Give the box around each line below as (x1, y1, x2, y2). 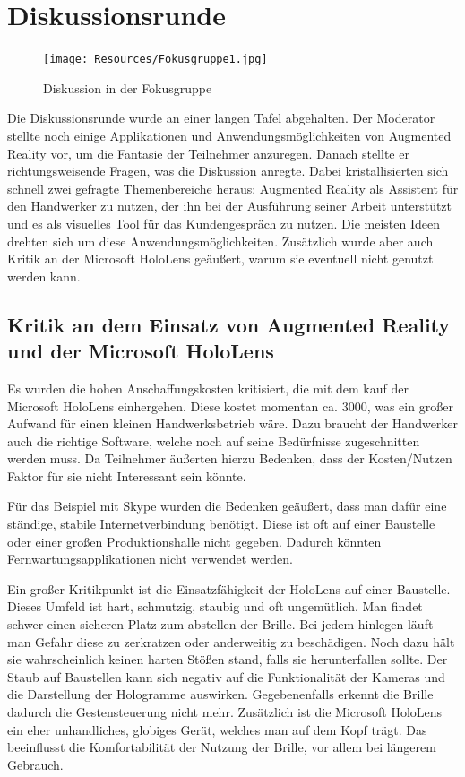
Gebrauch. (7, 755, 64, 773)
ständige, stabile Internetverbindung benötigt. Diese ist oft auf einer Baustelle (7, 514, 435, 533)
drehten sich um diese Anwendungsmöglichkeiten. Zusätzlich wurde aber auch (7, 231, 434, 250)
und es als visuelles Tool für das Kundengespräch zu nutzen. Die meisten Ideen (7, 213, 441, 232)
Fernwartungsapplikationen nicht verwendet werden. (7, 549, 293, 568)
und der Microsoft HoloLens (7, 337, 274, 365)
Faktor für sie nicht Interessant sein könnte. (7, 466, 246, 485)
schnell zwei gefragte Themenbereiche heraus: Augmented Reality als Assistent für (7, 178, 459, 197)
